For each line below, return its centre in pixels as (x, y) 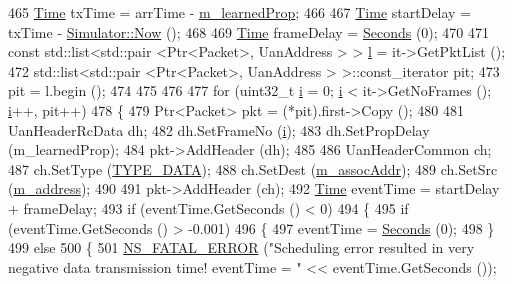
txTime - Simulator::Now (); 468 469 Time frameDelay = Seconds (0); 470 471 (249, 31)
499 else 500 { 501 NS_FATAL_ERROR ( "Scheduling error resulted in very (241, 247)
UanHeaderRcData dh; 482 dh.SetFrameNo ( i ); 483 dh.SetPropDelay (219, 129)
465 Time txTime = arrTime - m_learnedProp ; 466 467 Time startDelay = (240, 12)
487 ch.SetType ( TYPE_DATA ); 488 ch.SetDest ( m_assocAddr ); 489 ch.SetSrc (253, 168)
